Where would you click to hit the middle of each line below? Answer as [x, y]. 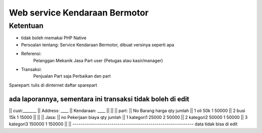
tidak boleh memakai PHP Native [54, 38]
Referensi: [31, 54]
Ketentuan [26, 26]
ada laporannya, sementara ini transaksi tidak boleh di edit [99, 99]
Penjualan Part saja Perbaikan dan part [72, 76]
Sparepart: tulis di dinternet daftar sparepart [53, 85]
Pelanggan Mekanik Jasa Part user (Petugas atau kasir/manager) [98, 60]
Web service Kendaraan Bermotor [79, 13]
